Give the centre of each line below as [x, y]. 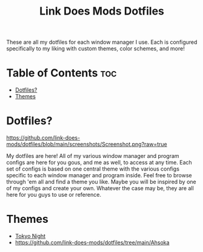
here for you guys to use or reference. [54, 195]
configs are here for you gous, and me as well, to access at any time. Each [99, 163]
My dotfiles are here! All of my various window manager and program [93, 156]
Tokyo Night [30, 236]
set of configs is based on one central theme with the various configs [93, 169]
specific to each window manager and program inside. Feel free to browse [99, 175]
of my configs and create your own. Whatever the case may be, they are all [100, 188]
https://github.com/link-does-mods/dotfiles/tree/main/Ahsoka [92, 242]
